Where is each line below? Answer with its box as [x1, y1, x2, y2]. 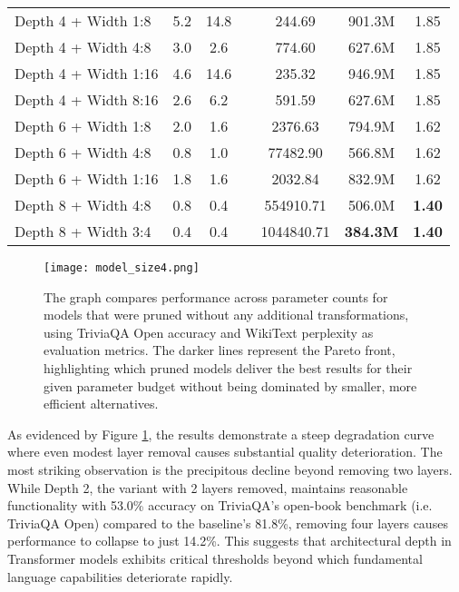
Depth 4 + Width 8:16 [15, 89, 159, 110]
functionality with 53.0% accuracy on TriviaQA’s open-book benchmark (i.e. [7, 496, 433, 515]
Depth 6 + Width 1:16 [15, 168, 159, 189]
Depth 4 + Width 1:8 [15, 10, 151, 31]
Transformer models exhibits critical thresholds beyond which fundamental [7, 548, 423, 567]
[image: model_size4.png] [44, 261, 200, 274]
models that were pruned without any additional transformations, [44, 305, 409, 324]
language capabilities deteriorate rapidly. [7, 567, 233, 586]
